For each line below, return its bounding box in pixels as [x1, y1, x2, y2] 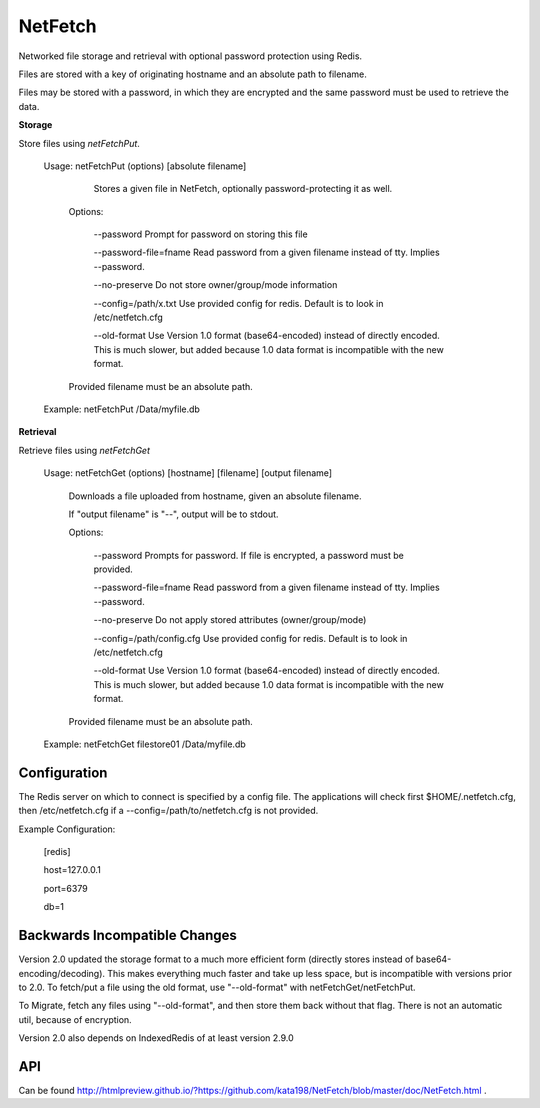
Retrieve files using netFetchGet [18, 444, 150, 456]
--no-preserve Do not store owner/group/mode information [93, 279, 338, 291]
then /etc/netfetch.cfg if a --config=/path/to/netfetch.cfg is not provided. [18, 805, 319, 817]
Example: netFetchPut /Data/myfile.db [43, 403, 200, 415]
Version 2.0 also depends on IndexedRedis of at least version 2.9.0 [18, 1032, 294, 1044]
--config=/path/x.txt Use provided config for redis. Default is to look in [93, 297, 384, 309]
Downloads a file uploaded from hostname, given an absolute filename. [68, 490, 362, 502]
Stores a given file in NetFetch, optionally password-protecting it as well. [93, 183, 393, 195]
